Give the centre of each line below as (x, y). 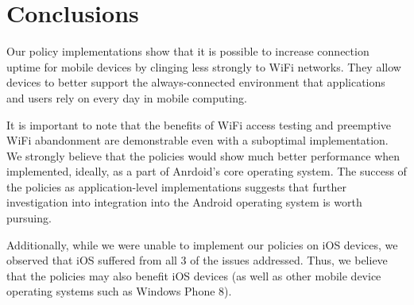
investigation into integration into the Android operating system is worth (184, 202)
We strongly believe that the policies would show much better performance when (203, 155)
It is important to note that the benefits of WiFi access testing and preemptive (199, 124)
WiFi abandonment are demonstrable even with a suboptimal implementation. (197, 140)
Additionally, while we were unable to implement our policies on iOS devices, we (202, 244)
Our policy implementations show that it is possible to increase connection (188, 51)
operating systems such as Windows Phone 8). (119, 291)
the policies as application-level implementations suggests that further (176, 186)
